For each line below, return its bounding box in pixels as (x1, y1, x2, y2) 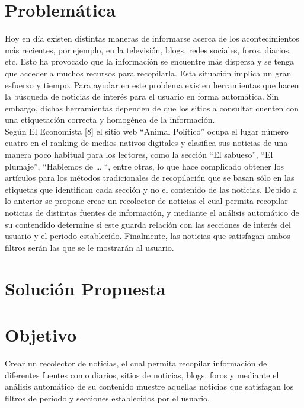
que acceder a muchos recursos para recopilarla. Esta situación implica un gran (5, 66, 292, 79)
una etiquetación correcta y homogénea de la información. (5, 113, 215, 126)
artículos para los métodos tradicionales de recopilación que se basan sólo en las (5, 171, 295, 184)
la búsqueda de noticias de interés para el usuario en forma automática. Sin (5, 90, 279, 103)
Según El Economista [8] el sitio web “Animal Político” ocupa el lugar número (5, 125, 289, 137)
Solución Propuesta (5, 276, 166, 300)
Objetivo (5, 322, 77, 346)
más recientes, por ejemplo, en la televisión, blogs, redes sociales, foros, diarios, (5, 43, 292, 56)
